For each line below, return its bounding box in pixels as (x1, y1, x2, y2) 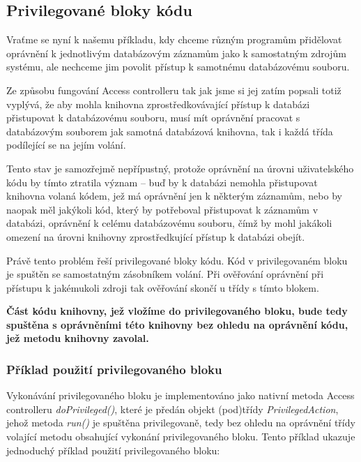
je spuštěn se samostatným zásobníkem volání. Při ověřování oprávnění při (6, 267, 324, 281)
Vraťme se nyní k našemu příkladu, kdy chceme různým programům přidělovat (6, 32, 342, 47)
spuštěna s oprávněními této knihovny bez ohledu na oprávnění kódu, (6, 317, 348, 331)
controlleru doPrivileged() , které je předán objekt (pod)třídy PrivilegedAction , (6, 401, 339, 416)
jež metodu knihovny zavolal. (6, 331, 149, 345)
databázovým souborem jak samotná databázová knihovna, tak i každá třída (6, 124, 333, 138)
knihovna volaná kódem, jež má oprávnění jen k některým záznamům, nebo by (6, 188, 342, 203)
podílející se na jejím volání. (6, 137, 126, 152)
